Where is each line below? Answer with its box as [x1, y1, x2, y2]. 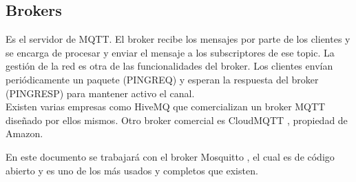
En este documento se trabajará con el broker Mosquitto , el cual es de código [6, 149, 335, 163]
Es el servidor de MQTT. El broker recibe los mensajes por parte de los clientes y [6, 32, 350, 46]
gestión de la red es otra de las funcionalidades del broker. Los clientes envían [6, 59, 333, 73]
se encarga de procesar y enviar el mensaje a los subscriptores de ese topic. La [6, 45, 335, 59]
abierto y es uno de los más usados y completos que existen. [6, 163, 258, 177]
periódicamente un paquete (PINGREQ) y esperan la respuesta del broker [6, 72, 319, 86]
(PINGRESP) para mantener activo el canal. [6, 85, 195, 100]
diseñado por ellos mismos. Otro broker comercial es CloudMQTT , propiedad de [6, 112, 348, 127]
